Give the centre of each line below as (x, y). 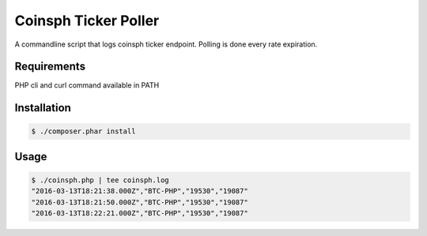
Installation (43, 108)
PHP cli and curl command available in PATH (87, 85)
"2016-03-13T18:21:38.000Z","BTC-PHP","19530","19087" (140, 191)
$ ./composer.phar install (83, 131)
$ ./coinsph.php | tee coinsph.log (100, 180)
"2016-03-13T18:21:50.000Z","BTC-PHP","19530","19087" (140, 202)
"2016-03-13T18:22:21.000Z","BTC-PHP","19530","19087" (140, 214)
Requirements (50, 67)
